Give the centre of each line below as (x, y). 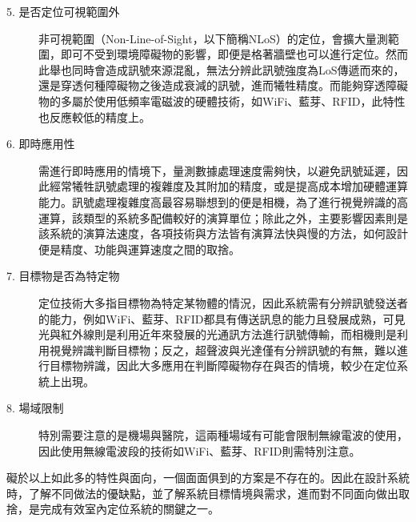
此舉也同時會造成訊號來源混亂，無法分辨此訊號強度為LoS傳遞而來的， (222, 69)
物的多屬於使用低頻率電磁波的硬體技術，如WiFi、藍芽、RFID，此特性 (222, 100)
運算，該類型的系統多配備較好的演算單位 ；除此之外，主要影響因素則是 (223, 217)
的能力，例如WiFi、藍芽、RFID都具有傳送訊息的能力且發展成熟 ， (211, 318)
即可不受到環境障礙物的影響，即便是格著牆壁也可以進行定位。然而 (234, 54)
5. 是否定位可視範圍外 (63, 11)
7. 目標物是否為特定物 (63, 276)
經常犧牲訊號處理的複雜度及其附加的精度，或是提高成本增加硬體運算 (228, 186)
